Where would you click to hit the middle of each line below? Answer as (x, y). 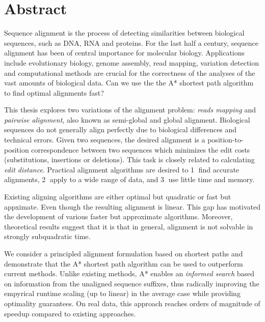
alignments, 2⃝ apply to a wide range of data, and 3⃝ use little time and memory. (129, 179)
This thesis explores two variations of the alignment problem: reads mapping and (130, 110)
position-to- (226, 140)
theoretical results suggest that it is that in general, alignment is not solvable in (129, 226)
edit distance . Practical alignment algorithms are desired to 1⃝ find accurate (122, 169)
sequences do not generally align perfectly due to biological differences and (121, 129)
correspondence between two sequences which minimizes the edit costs (141, 149)
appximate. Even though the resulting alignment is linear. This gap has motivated (132, 206)
